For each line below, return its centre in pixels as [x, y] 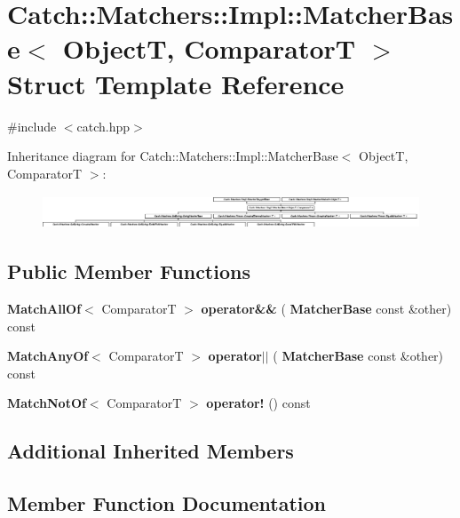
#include [32, 126]
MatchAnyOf [48, 356]
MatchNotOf [47, 403]
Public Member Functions [129, 271]
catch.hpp [103, 126]
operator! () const [258, 403]
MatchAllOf [44, 309]
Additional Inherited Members [151, 451]
